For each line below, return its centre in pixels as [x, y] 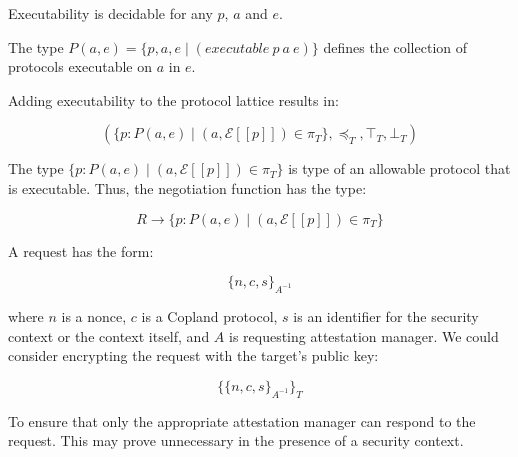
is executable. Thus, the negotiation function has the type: [187, 187]
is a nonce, [94, 315]
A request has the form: [81, 250]
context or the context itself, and [109, 335]
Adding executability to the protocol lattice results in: [173, 99]
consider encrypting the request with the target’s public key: [193, 355]
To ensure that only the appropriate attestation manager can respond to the [242, 420]
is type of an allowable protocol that [399, 168]
